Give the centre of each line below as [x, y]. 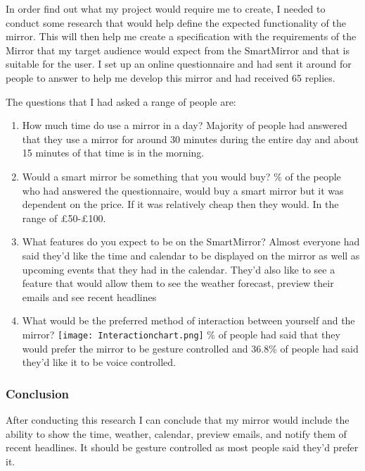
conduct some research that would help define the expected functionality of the [176, 22]
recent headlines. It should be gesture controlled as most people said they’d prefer [182, 447]
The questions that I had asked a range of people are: [121, 101]
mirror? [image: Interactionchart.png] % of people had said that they [181, 334]
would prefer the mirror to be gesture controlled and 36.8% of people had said [190, 348]
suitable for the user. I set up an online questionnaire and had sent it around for [179, 64]
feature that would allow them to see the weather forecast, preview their [178, 283]
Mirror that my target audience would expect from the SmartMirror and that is [178, 50]
